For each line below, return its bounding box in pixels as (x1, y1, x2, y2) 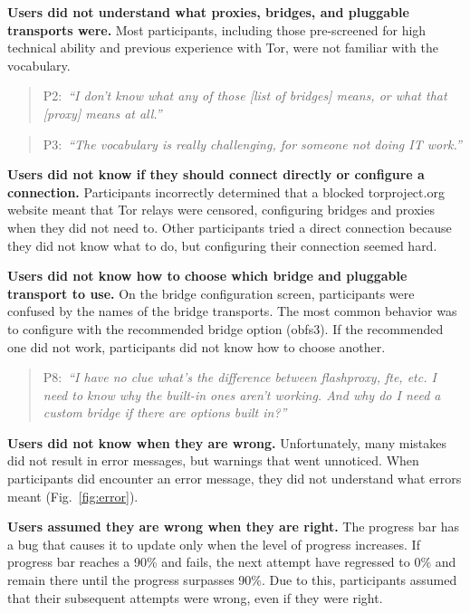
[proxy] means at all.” (43, 103, 162, 122)
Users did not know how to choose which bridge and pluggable (7, 266, 408, 285)
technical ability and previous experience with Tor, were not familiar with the (7, 38, 438, 57)
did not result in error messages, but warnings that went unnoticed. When (7, 451, 419, 470)
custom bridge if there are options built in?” (43, 403, 287, 422)
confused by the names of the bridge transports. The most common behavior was (7, 302, 457, 321)
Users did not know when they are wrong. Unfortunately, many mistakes (7, 433, 446, 452)
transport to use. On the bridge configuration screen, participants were (7, 283, 415, 302)
